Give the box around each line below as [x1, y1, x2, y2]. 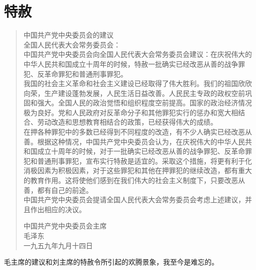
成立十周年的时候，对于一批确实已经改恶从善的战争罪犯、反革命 [37, 146, 245, 156]
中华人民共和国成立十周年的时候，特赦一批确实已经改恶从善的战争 [23, 58, 238, 69]
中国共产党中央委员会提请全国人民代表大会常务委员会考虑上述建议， [23, 194, 245, 205]
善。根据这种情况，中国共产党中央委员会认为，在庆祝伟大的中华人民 [23, 136, 245, 146]
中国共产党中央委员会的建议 [23, 30, 114, 40]
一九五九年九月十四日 [23, 240, 93, 250]
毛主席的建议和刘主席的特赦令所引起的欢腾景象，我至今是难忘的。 [4, 257, 218, 267]
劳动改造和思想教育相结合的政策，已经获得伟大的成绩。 [37, 117, 217, 127]
